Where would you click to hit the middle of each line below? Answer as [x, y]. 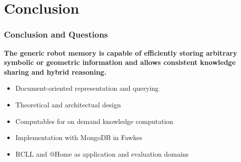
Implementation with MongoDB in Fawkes [79, 137]
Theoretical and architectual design [68, 104]
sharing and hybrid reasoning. [55, 71]
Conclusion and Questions [56, 34]
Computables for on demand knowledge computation [94, 121]
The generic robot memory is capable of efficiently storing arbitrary [120, 52]
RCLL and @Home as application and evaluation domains [102, 153]
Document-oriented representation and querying [87, 88]
